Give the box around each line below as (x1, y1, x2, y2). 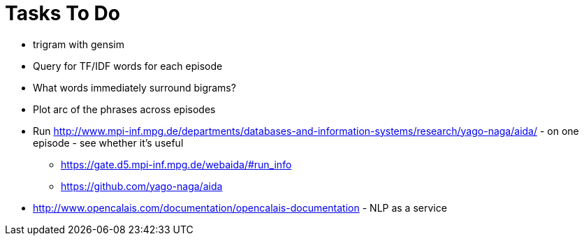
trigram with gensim (33, 38, 125, 50)
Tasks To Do (5, 1, 120, 25)
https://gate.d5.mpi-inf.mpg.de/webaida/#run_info (61, 158, 292, 170)
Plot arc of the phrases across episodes (33, 103, 216, 115)
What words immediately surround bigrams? (33, 81, 236, 94)
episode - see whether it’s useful (33, 136, 184, 149)
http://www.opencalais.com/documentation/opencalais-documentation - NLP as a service (33, 201, 447, 214)
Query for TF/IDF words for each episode (33, 59, 223, 72)
